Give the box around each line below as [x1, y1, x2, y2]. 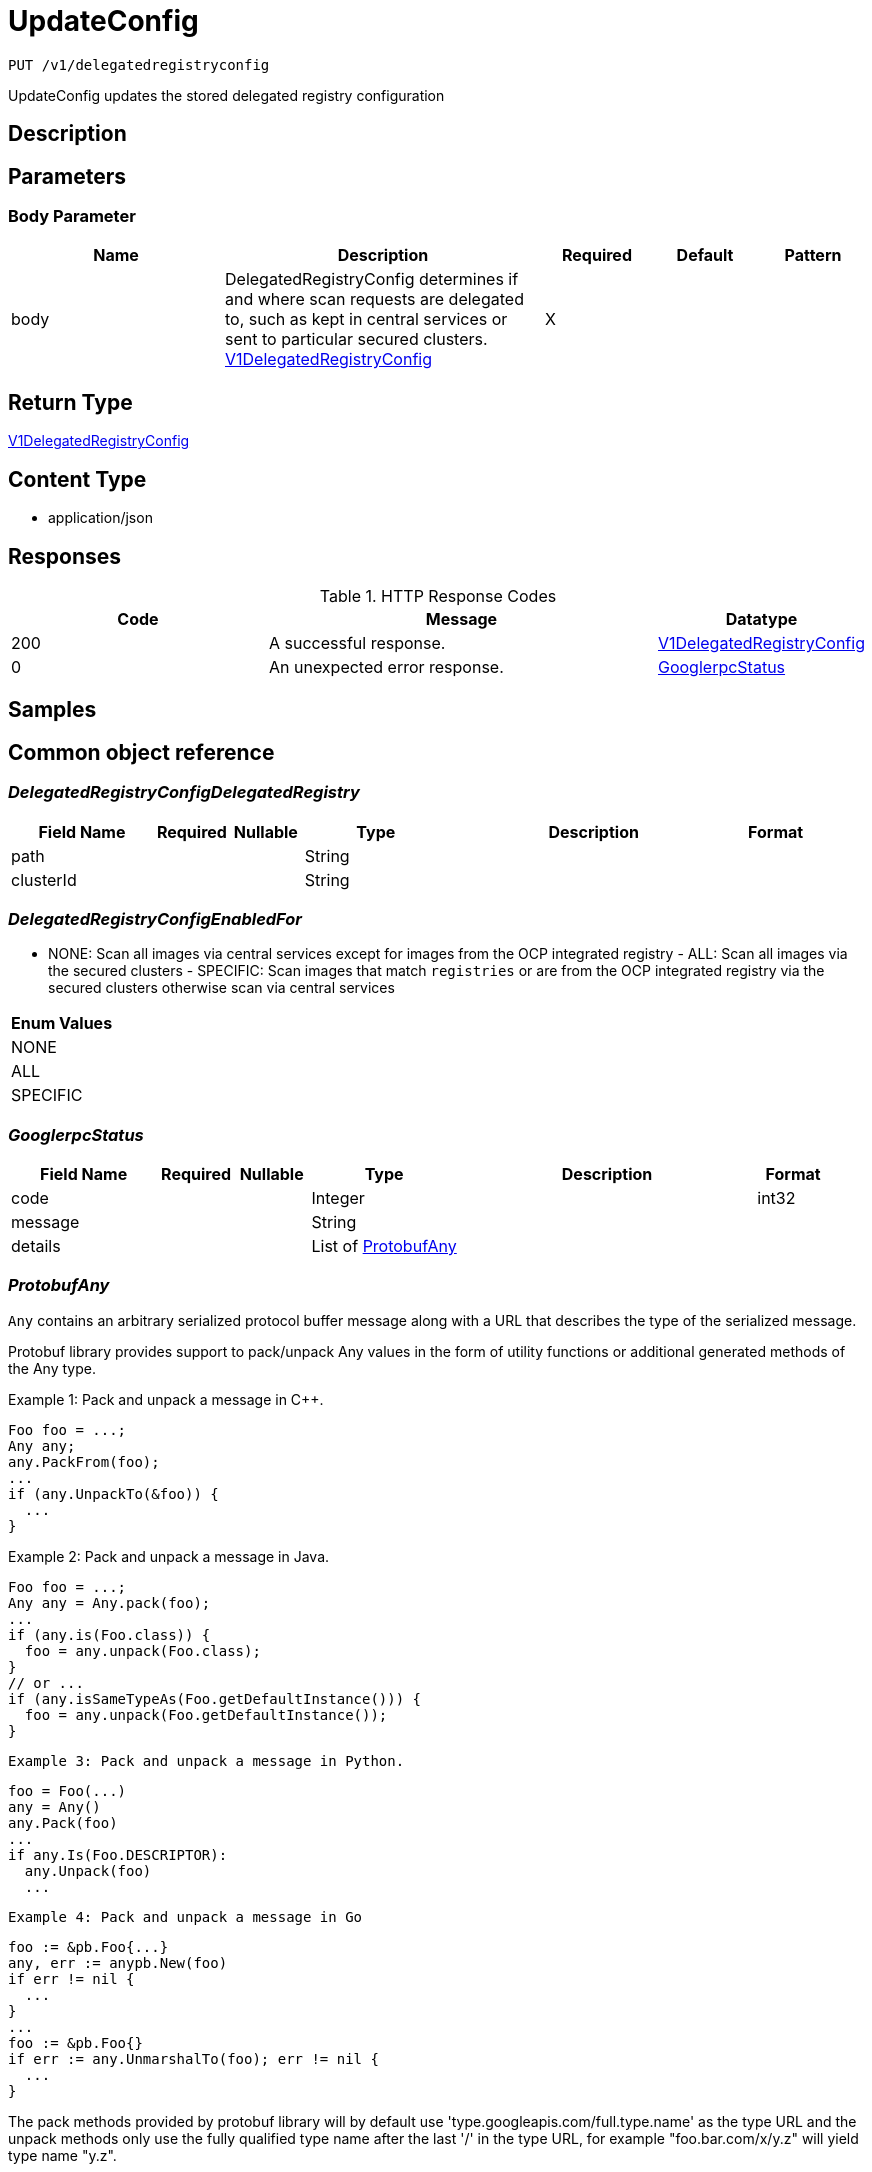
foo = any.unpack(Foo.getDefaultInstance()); [24, 1706, 388, 1723]
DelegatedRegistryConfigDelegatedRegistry [8, 782, 360, 803]
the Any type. [8, 1359, 96, 1377]
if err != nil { [8, 1970, 135, 1987]
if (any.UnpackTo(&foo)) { [8, 1485, 219, 1502]
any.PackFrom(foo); [8, 1453, 160, 1470]
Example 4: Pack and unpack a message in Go [8, 1908, 363, 1925]
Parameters [8, 163, 126, 189]
